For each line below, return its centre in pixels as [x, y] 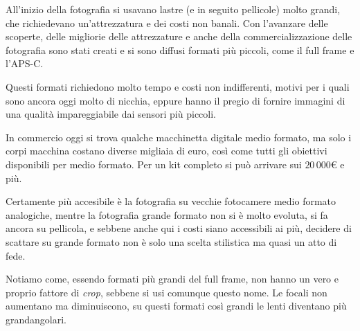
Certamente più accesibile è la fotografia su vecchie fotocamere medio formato [171, 201]
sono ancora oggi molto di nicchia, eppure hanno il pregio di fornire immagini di [175, 100]
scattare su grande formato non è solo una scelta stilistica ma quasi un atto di [171, 241]
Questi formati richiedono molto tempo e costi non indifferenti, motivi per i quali [178, 86]
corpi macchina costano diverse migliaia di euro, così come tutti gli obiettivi [166, 151]
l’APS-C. [25, 63]
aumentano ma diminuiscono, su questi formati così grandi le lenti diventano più [176, 306]
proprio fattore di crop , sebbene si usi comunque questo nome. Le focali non [166, 292]
